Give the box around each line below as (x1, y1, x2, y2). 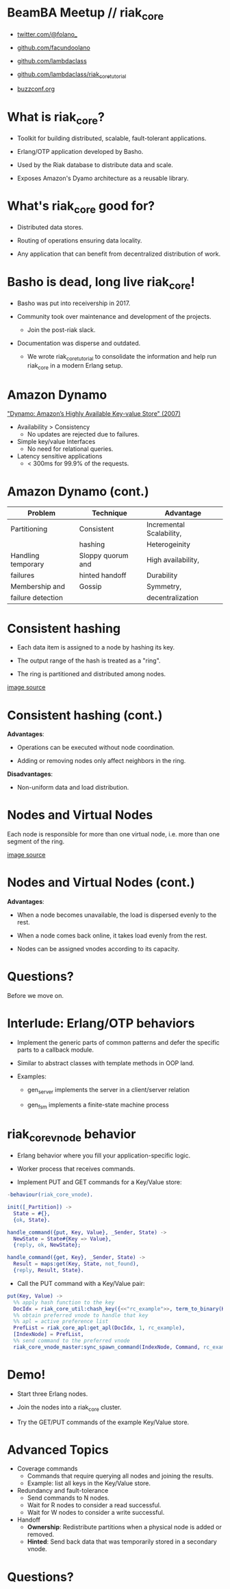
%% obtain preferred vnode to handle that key (13, 1311, 149, 1319)
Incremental (146, 520, 185, 530)
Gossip (79, 582, 102, 592)
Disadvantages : (7, 770, 53, 778)
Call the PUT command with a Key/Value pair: (16, 1279, 145, 1287)
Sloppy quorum (79, 551, 129, 561)
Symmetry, (146, 582, 182, 592)
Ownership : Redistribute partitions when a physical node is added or (27, 1523, 222, 1531)
